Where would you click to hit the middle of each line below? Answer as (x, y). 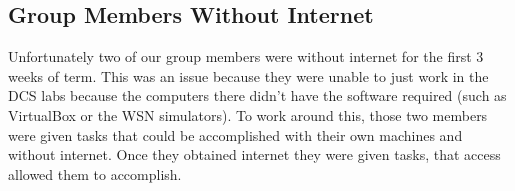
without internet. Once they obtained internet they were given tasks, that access (254, 154)
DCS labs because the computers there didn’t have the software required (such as (257, 95)
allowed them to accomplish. (95, 173)
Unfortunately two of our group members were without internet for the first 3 (246, 56)
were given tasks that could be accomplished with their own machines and (235, 134)
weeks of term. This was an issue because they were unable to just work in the (248, 75)
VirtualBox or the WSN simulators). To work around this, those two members (248, 114)
